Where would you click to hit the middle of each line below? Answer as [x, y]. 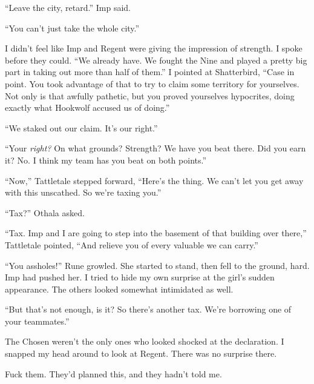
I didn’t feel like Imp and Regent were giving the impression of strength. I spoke [154, 48]
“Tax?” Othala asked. [45, 212]
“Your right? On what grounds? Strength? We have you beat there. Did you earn [155, 148]
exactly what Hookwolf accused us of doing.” [87, 108]
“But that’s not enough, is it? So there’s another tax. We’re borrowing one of [148, 309]
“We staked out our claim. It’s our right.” [81, 127]
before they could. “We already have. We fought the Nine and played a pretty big [156, 60]
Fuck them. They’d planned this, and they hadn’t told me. [113, 373]
